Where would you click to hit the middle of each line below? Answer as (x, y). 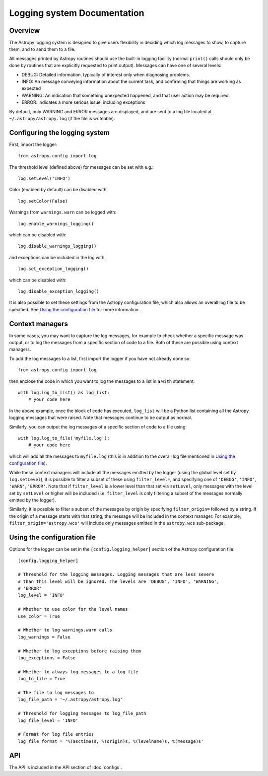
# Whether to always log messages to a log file (78, 672)
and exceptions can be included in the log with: (58, 257)
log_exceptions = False (47, 658)
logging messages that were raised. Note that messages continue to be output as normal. (100, 418)
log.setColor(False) (43, 201)
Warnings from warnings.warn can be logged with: (63, 212)
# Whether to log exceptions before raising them (80, 651)
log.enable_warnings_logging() (56, 224)
